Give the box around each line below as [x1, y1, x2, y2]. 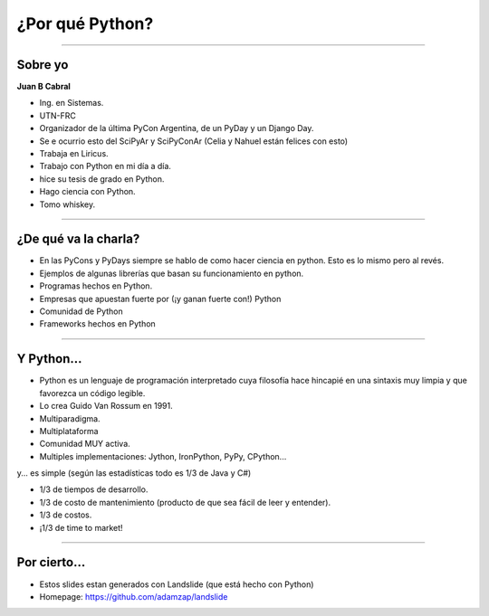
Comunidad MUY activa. [39, 439, 130, 450]
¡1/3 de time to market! [39, 522, 123, 533]
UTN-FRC [39, 109, 76, 121]
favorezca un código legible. [39, 387, 146, 398]
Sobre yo [16, 57, 69, 72]
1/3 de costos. [39, 509, 92, 520]
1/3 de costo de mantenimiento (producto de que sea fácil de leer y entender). [39, 497, 331, 507]
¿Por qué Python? [16, 14, 154, 33]
